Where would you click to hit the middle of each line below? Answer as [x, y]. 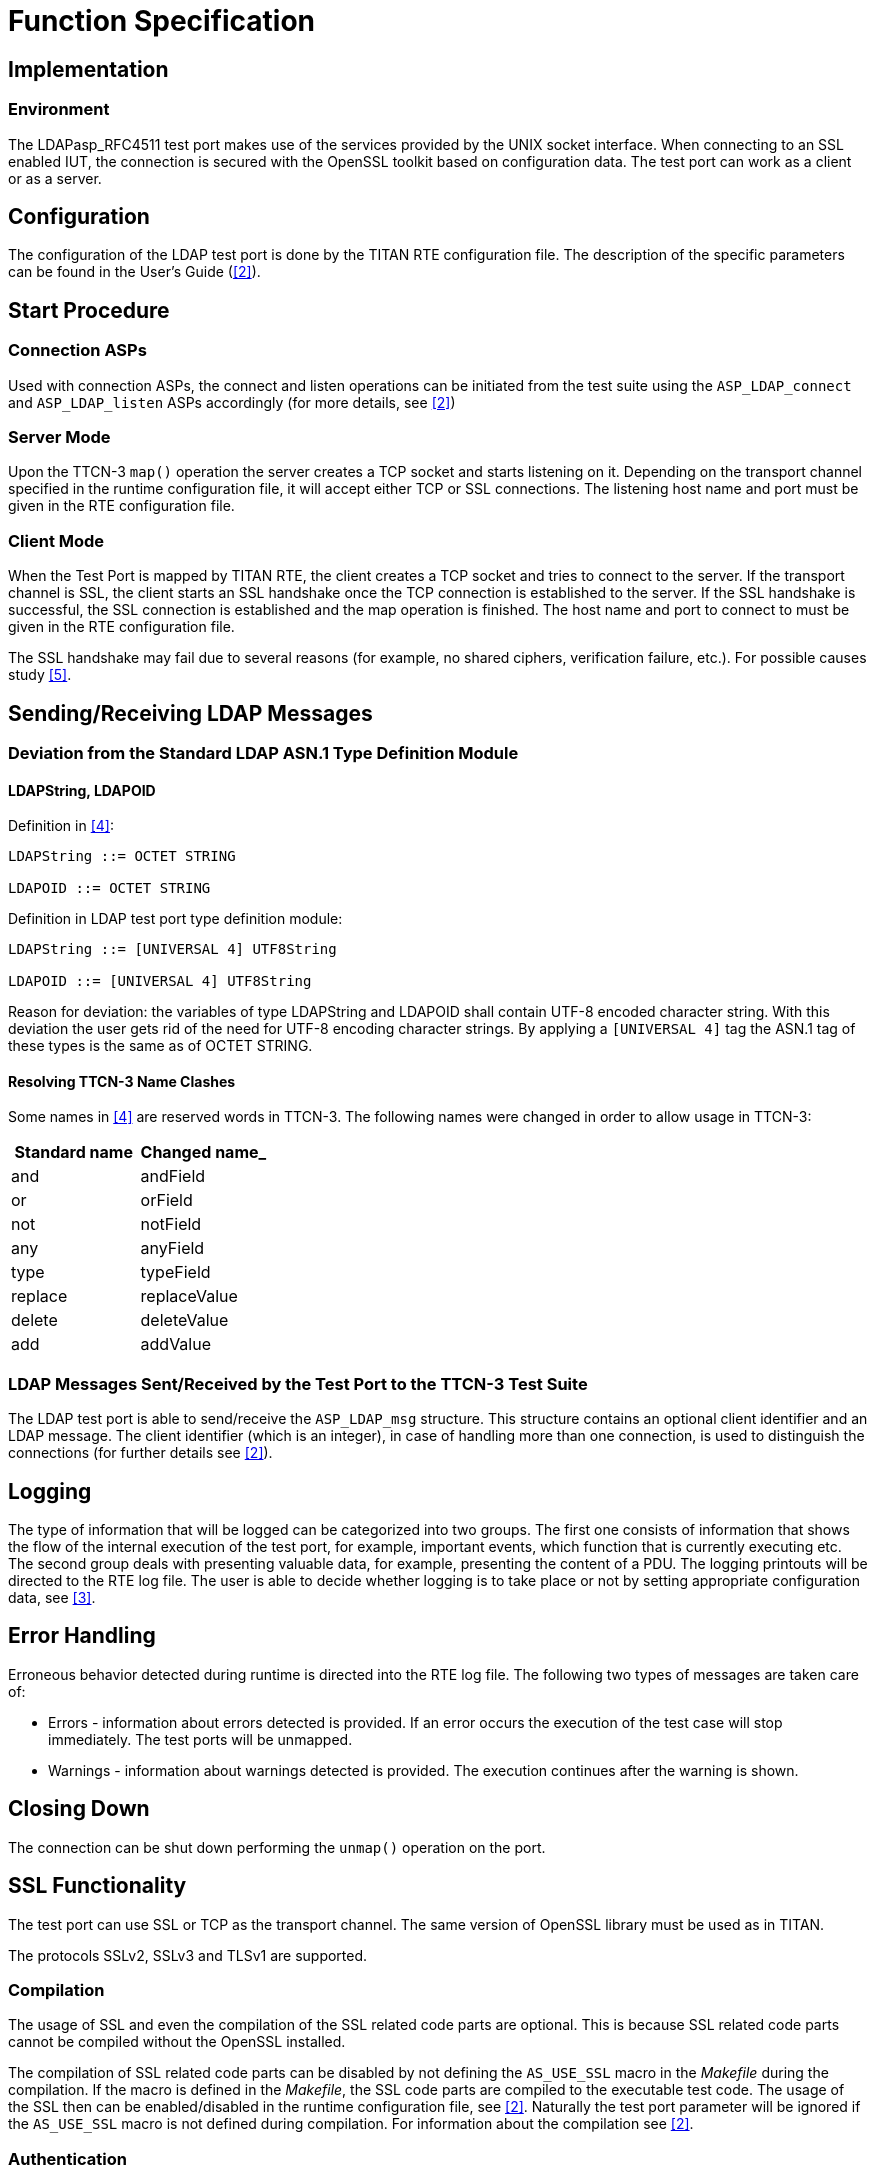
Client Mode [56, 540]
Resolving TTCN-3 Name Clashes [122, 1081]
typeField [175, 1272]
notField [171, 1224]
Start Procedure [89, 310]
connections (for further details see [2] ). [140, 1453]
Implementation [88, 69]
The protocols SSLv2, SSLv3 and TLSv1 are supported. [188, 1955]
